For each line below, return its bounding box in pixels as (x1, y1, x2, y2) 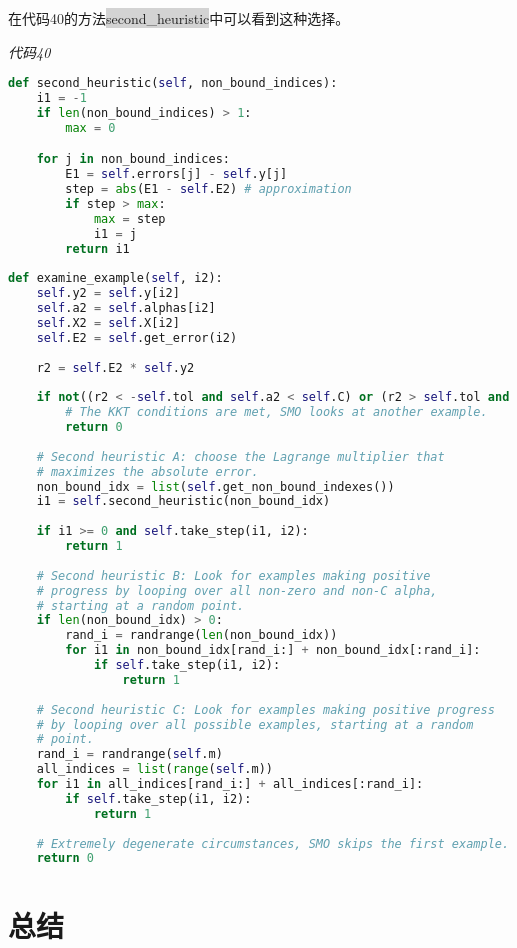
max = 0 (65, 120, 116, 135)
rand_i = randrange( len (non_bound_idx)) (65, 628, 338, 643)
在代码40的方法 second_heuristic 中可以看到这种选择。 (8, 8, 350, 28)
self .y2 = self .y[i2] (36, 286, 180, 301)
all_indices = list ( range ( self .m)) (36, 762, 273, 777)
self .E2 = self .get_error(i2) (36, 330, 238, 345)
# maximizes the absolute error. (36, 464, 259, 479)
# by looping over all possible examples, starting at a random (36, 717, 474, 732)
